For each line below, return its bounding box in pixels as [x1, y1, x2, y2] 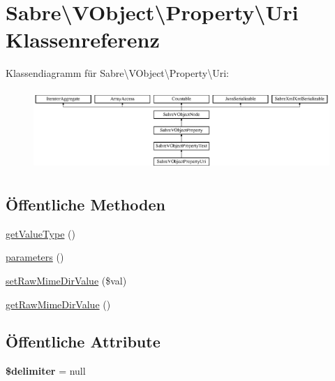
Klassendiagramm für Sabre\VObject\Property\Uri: [6, 66, 229, 80]
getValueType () [6, 226, 75, 240]
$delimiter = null [6, 364, 86, 378]
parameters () [6, 250, 64, 264]
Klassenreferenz [6, 25, 160, 54]
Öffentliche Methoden [6, 193, 165, 215]
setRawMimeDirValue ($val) [6, 273, 127, 287]
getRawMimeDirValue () [6, 296, 111, 311]
